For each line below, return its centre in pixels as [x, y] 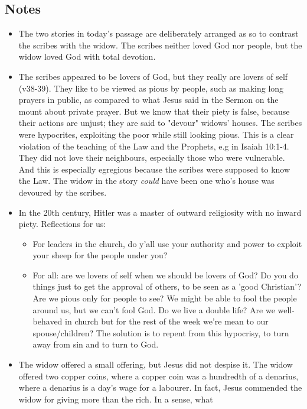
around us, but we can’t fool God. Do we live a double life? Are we [154, 309]
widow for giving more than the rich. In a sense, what [116, 399]
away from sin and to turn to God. [96, 344]
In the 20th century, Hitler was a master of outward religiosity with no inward [160, 212]
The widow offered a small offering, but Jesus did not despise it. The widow [156, 364]
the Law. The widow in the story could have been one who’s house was [146, 181]
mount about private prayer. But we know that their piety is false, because [154, 111]
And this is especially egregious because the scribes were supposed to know [154, 169]
